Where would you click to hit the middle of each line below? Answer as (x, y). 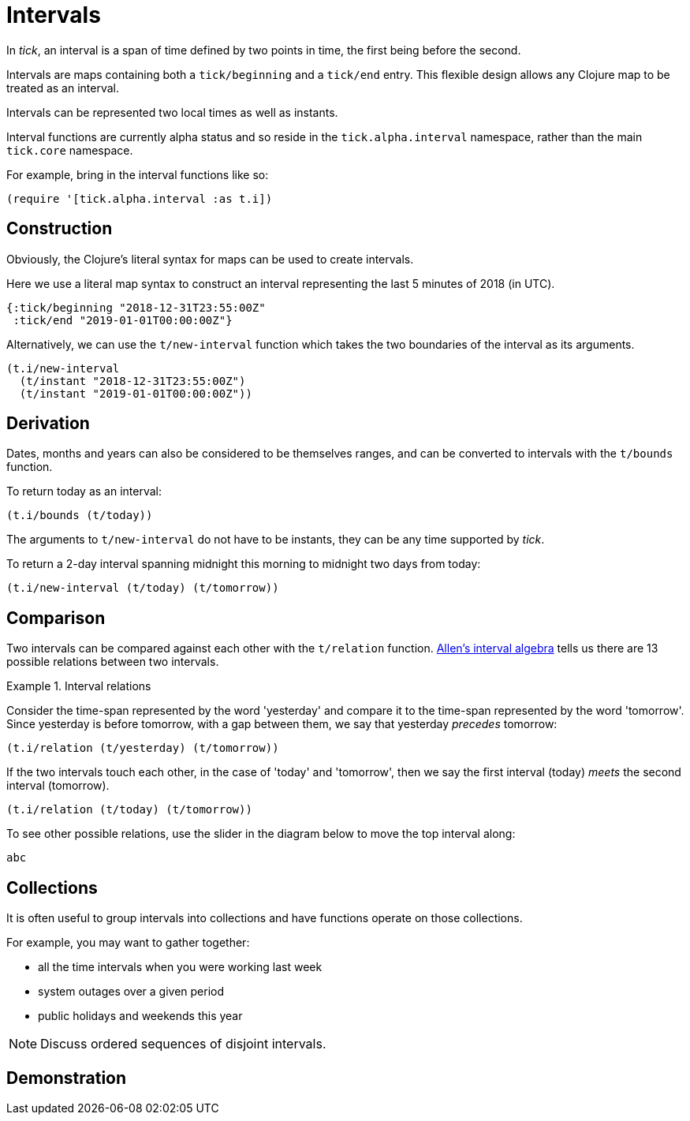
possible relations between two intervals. (113, 662)
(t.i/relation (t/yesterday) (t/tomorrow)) (143, 748)
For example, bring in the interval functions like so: (138, 174)
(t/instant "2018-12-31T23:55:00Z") (132, 381)
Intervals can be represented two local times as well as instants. (172, 112)
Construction (60, 229)
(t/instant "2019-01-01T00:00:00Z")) (136, 393)
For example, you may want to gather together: (128, 943)
